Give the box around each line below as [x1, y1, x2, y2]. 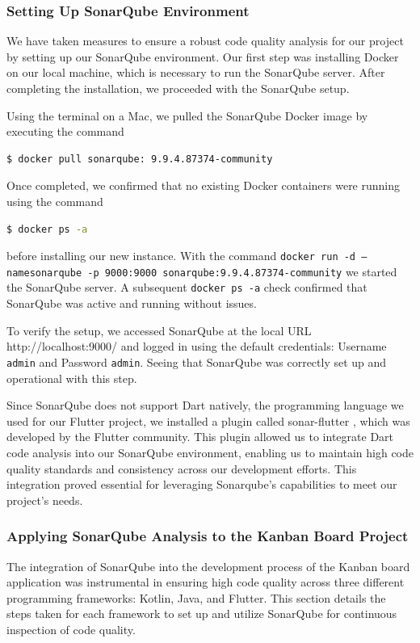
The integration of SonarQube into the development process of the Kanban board [6, 557, 410, 574]
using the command [6, 192, 103, 209]
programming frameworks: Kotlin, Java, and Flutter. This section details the [6, 589, 386, 606]
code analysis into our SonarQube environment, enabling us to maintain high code [6, 443, 414, 460]
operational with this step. [6, 369, 137, 386]
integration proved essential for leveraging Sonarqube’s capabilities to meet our [6, 476, 397, 493]
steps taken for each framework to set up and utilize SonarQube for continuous [6, 605, 397, 622]
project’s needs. [6, 491, 83, 508]
